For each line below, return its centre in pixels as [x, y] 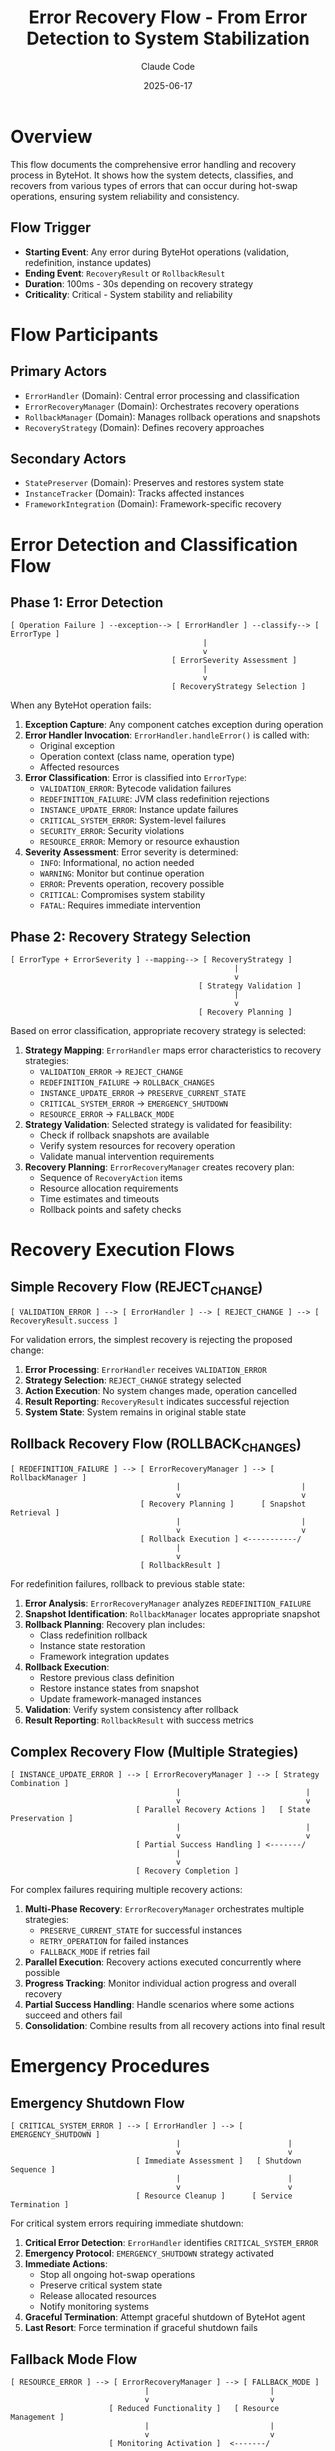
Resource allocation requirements [109, 1188]
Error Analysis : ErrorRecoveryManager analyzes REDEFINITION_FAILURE [168, 1603]
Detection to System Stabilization [168, 38]
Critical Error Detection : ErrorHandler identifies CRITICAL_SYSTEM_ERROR [171, 2243]
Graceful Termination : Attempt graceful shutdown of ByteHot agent [165, 2317]
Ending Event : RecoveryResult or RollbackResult [125, 273]
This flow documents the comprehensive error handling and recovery [153, 164]
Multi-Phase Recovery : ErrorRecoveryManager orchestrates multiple [164, 1909]
